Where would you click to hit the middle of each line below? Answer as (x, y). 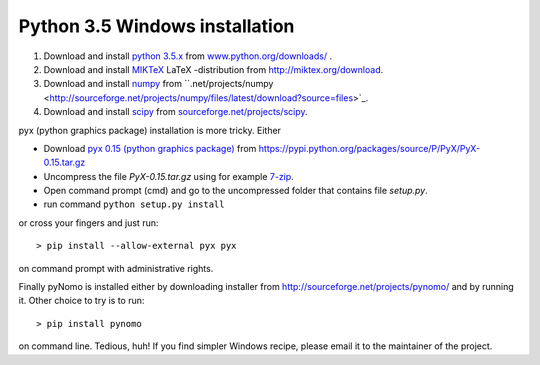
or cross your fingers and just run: (88, 222)
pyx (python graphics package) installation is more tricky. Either (150, 130)
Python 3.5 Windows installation (156, 26)
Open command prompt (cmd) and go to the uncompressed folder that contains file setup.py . (236, 191)
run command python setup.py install (134, 204)
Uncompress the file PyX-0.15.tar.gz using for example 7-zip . (168, 176)
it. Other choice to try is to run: (81, 301)
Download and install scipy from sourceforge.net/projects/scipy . (176, 112)
